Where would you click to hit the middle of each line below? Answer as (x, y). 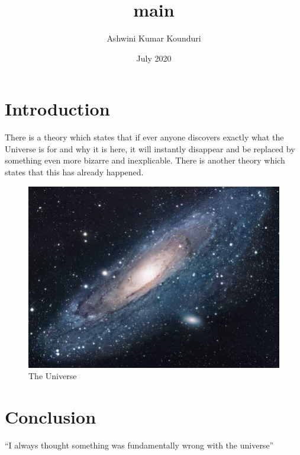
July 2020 (154, 58)
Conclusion (51, 417)
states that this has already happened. (74, 172)
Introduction (57, 109)
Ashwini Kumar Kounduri (154, 38)
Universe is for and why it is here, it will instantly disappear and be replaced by (150, 148)
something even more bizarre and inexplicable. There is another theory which (145, 160)
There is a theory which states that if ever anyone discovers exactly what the (144, 137)
